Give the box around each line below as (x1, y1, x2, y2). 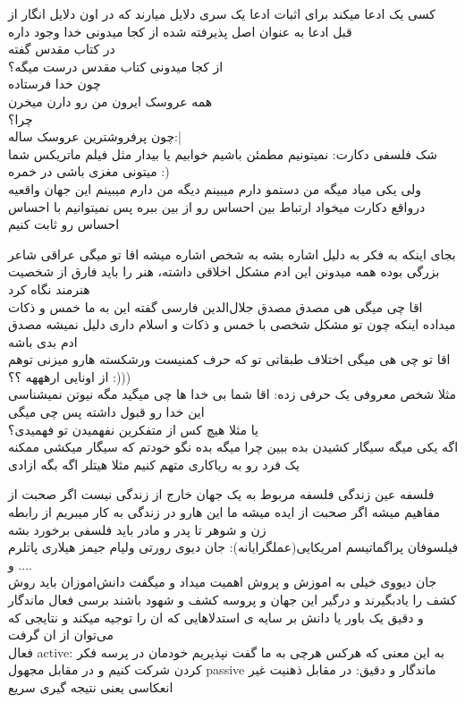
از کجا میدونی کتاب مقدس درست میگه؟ (8, 56, 224, 75)
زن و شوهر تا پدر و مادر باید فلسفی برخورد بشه (8, 520, 266, 538)
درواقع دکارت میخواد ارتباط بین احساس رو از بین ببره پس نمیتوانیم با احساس (8, 197, 426, 216)
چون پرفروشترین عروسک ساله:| (8, 127, 182, 146)
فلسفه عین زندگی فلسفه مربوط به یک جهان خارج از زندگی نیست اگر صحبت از (8, 485, 435, 504)
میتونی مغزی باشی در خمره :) (8, 162, 170, 181)
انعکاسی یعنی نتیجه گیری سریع (8, 677, 173, 696)
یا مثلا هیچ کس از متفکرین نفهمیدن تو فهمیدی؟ (8, 419, 258, 438)
